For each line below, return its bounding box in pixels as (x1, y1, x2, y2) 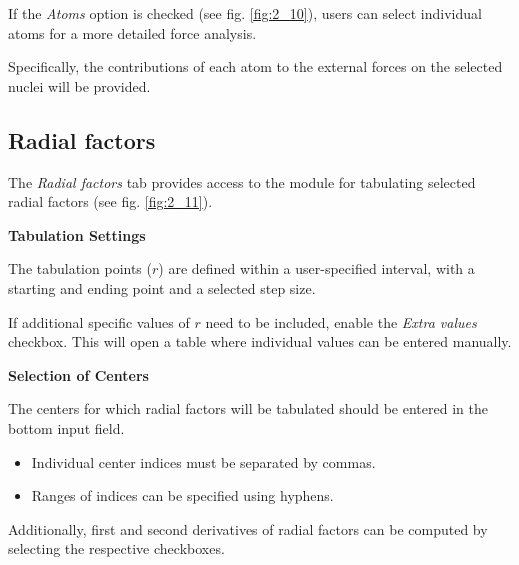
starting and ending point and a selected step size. (8, 277, 316, 298)
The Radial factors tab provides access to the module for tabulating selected (8, 171, 476, 192)
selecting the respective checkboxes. (8, 538, 225, 559)
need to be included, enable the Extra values (205, 311, 477, 332)
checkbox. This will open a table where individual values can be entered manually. (8, 331, 512, 352)
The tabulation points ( (8, 258, 152, 279)
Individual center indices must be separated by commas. (31, 451, 376, 472)
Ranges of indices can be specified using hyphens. (31, 485, 334, 506)
